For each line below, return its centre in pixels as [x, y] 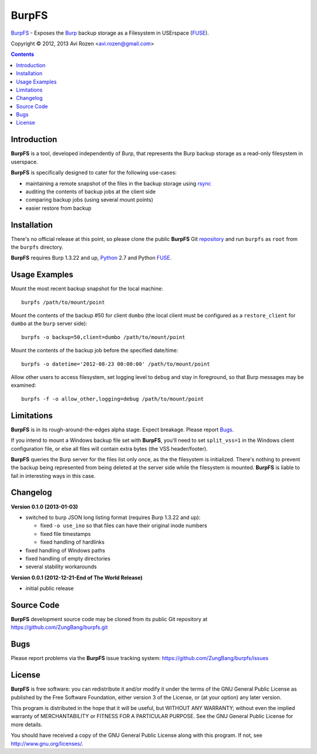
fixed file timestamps [65, 534]
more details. [27, 724]
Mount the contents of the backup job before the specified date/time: [95, 350]
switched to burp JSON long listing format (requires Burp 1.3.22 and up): [113, 517]
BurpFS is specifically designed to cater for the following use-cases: [94, 173]
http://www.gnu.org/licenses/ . [47, 743]
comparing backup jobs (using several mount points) [90, 200]
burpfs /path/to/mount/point [63, 302]
